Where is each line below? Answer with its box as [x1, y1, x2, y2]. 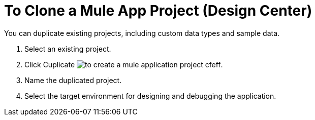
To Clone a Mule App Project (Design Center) [4, 2, 312, 19]
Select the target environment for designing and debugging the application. [24, 91, 276, 100]
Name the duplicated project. [24, 75, 122, 85]
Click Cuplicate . [24, 60, 223, 69]
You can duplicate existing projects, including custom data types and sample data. [4, 28, 280, 37]
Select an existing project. [24, 44, 111, 53]
